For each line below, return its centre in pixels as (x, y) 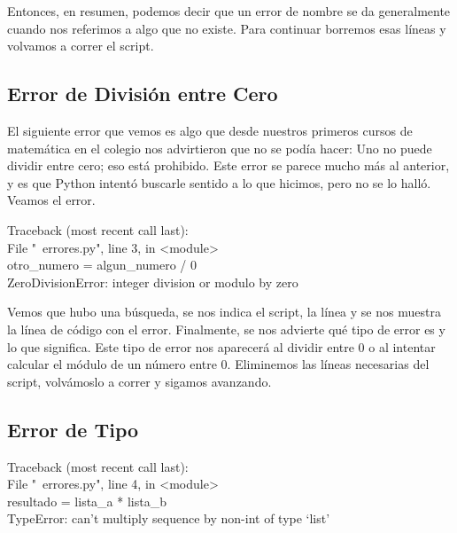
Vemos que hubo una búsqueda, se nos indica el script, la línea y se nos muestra (224, 312)
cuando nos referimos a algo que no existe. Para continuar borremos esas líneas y (227, 28)
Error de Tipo (73, 429)
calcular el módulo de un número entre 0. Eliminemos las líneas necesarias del (218, 364)
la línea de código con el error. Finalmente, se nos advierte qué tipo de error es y (226, 329)
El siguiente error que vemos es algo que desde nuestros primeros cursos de (210, 130)
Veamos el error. (51, 200)
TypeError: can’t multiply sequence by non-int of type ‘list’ (169, 518)
